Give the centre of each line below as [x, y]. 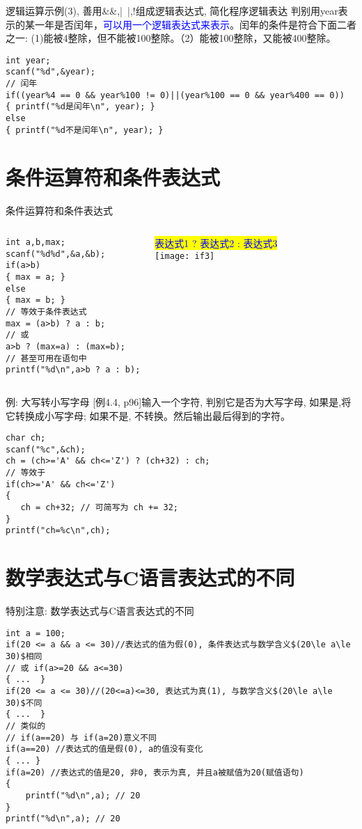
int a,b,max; [36, 243]
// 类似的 [26, 726]
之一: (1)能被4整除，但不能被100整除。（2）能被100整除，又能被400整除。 [171, 38]
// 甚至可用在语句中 [46, 358]
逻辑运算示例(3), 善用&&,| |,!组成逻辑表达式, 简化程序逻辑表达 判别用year [172, 10]
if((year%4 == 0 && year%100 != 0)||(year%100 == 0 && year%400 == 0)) [175, 95]
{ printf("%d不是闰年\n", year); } [85, 130]
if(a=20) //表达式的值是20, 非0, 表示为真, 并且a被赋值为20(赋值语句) [155, 772]
